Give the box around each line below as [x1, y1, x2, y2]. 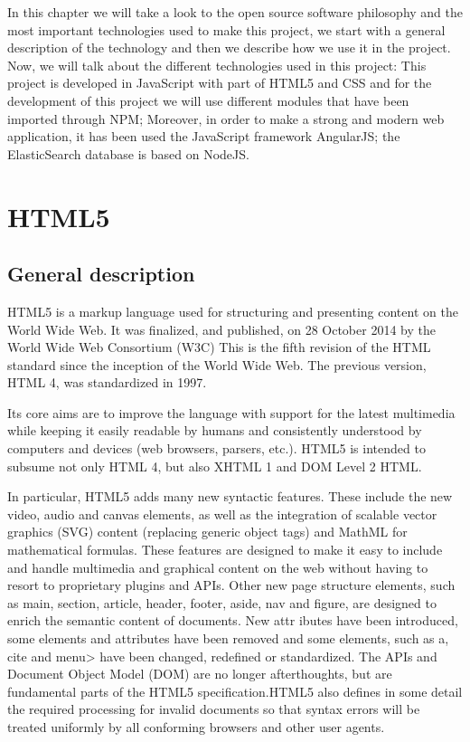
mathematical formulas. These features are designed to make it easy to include [7, 540, 443, 559]
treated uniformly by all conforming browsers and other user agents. [7, 717, 385, 736]
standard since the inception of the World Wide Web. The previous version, [7, 355, 427, 374]
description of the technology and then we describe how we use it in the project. [7, 38, 451, 57]
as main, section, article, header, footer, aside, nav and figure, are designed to [7, 593, 437, 612]
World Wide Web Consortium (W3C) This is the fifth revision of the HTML [7, 338, 431, 357]
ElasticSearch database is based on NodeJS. [7, 144, 249, 163]
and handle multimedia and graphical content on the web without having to [7, 557, 428, 576]
